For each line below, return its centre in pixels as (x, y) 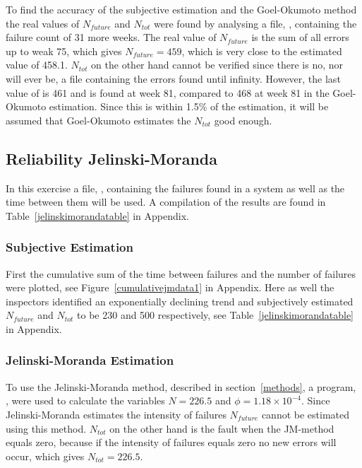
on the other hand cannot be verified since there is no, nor (217, 65)
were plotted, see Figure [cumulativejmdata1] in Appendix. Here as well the (170, 287)
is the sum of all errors (300, 37)
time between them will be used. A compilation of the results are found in (166, 202)
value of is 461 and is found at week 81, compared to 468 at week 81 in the (168, 92)
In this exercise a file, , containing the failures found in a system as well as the (175, 188)
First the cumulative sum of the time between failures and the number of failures (181, 273)
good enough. (243, 120)
